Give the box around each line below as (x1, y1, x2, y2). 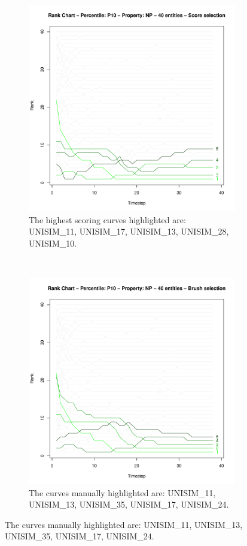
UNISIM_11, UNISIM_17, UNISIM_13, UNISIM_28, (29, 225, 229, 238)
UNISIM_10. (29, 236, 77, 249)
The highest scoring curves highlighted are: (29, 213, 186, 226)
